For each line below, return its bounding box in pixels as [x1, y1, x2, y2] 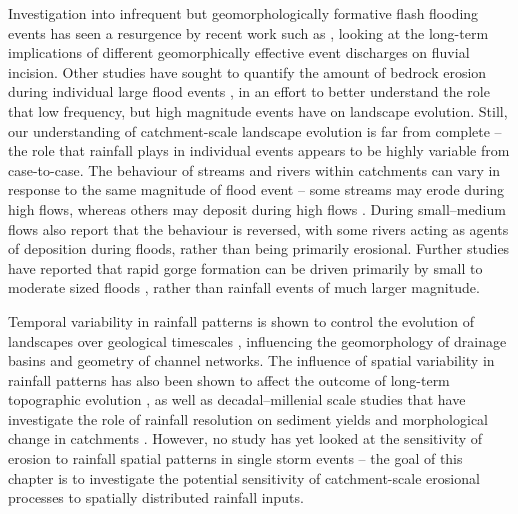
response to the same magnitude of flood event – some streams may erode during [8, 179, 505, 200]
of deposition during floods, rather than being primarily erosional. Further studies [8, 238, 510, 259]
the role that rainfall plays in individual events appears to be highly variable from [8, 140, 510, 161]
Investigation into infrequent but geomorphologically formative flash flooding [8, 3, 479, 23]
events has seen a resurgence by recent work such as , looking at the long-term [8, 22, 489, 43]
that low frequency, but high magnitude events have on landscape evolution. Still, [8, 100, 508, 121]
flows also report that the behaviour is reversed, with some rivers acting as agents [8, 218, 509, 239]
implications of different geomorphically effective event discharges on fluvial [8, 42, 470, 63]
